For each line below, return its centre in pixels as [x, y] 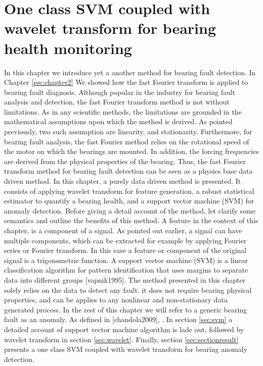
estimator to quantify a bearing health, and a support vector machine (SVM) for [129, 201]
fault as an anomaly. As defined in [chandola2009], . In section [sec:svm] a [118, 319]
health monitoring [68, 48]
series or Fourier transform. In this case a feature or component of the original [125, 250]
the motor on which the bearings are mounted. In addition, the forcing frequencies [131, 151]
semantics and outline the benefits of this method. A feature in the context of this [131, 220]
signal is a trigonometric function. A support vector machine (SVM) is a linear [126, 260]
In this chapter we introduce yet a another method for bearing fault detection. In [130, 72]
